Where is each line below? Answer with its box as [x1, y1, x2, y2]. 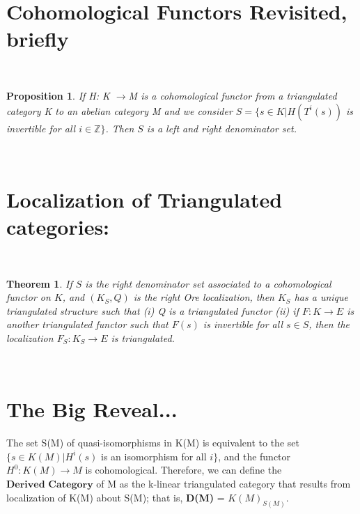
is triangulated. [111, 330, 175, 345]
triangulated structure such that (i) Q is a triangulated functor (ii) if [6, 303, 299, 318]
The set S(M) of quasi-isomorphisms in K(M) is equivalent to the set [6, 435, 299, 450]
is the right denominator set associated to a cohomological [85, 276, 331, 290]
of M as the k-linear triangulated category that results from [96, 476, 351, 491]
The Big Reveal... [6, 395, 178, 423]
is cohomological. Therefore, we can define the [85, 462, 282, 477]
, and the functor [218, 449, 291, 463]
